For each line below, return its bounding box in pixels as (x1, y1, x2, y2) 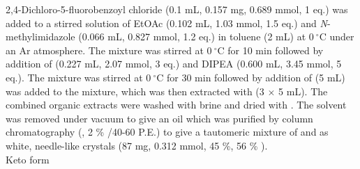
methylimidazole (6, 29, 75, 44)
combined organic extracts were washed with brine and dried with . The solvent (6, 97, 347, 112)
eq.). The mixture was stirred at (6, 70, 143, 84)
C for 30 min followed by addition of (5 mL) (156, 70, 345, 84)
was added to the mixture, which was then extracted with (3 (6, 83, 264, 98)
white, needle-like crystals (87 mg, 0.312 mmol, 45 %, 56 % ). (6, 138, 268, 152)
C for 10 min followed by (217, 42, 324, 57)
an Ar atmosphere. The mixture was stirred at (6, 42, 204, 57)
